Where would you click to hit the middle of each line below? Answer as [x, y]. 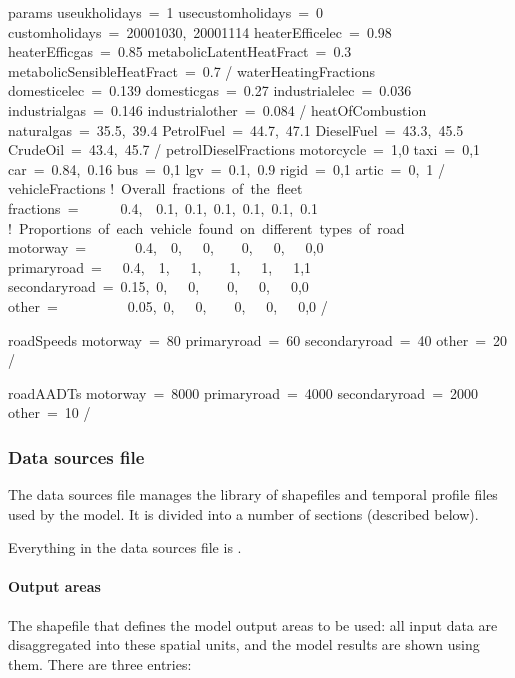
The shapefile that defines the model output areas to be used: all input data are [253, 624]
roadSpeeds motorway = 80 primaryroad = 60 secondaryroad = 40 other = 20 [258, 339]
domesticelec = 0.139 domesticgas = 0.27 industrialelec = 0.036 [210, 90]
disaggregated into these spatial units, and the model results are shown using [244, 644]
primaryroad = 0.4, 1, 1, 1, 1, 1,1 [160, 266]
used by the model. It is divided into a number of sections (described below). [243, 513]
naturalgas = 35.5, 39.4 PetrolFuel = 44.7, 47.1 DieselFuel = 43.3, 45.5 [236, 129]
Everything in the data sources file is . [125, 547]
